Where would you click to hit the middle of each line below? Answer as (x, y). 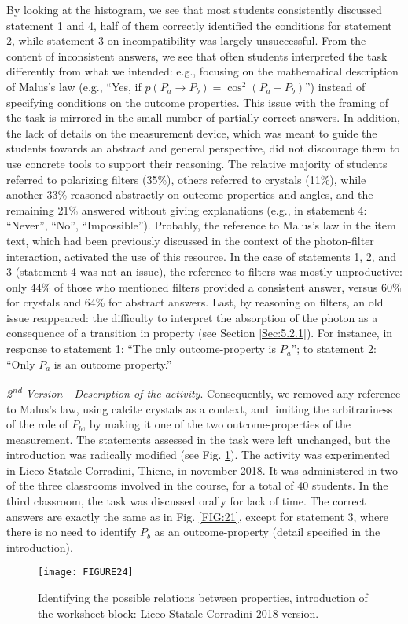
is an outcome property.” (113, 363)
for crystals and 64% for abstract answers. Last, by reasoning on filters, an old (195, 302)
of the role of (37, 424)
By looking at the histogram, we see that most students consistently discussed (194, 9)
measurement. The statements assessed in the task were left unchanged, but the (198, 439)
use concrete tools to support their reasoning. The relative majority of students (197, 163)
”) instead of (335, 86)
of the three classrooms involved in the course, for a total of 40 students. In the (197, 485)
